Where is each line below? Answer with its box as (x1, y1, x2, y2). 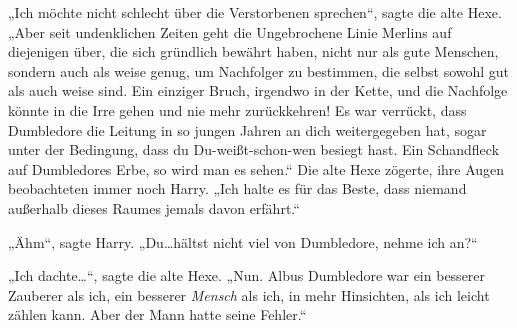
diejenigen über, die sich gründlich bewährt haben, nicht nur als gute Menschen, (8, 41, 499, 62)
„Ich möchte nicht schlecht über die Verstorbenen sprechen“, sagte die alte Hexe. (8, 2, 502, 22)
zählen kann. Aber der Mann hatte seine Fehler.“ (8, 304, 307, 325)
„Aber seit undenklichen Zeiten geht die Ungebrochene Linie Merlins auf (8, 21, 452, 42)
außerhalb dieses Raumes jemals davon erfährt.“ (8, 197, 300, 218)
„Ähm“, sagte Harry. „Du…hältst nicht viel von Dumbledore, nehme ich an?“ (8, 231, 478, 252)
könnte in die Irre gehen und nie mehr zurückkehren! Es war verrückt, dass (8, 99, 467, 120)
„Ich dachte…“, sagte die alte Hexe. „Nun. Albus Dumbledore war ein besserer (8, 265, 486, 286)
